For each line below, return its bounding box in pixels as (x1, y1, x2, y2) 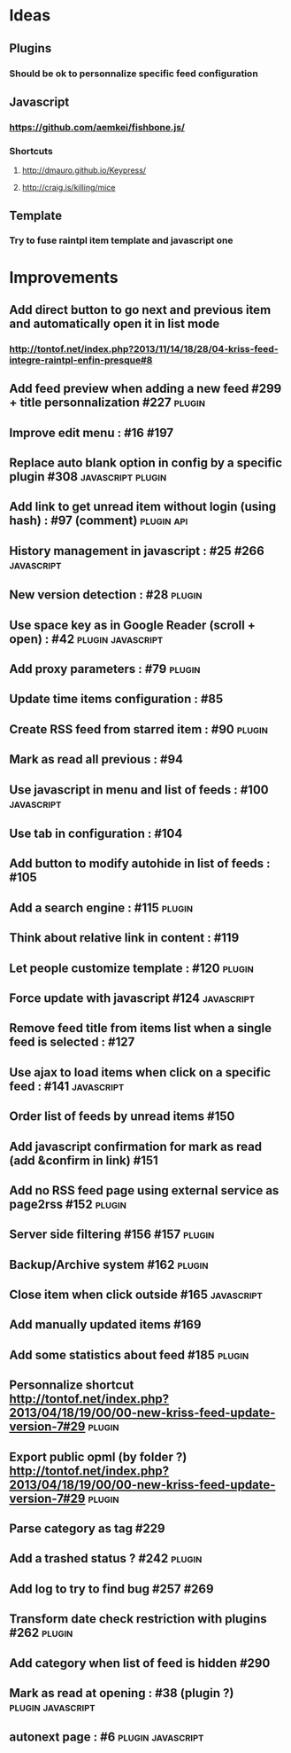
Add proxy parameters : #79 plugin (9, 661, 201, 677)
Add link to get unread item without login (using (9, 499, 277, 514)
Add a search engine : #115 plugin (9, 900, 193, 915)
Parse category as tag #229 (9, 1522, 165, 1537)
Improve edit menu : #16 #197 (9, 425, 174, 440)
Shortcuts (9, 145, 53, 157)
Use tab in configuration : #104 (9, 826, 183, 841)
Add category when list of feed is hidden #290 (9, 1655, 271, 1671)
